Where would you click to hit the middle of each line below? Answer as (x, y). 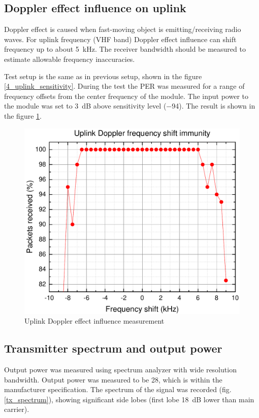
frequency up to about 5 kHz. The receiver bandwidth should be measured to (125, 49)
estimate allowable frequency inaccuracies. (70, 59)
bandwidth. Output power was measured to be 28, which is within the (113, 379)
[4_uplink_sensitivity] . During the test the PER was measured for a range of (124, 86)
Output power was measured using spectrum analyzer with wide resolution (120, 369)
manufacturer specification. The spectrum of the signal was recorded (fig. (118, 389)
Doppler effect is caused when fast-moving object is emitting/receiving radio (123, 29)
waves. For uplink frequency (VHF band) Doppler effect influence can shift (120, 39)
